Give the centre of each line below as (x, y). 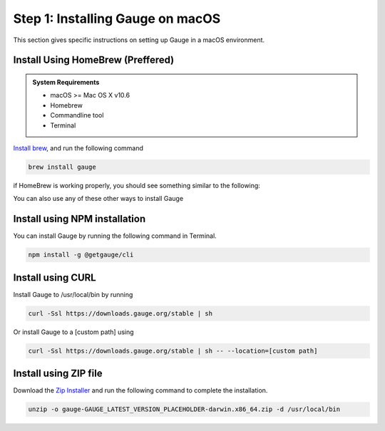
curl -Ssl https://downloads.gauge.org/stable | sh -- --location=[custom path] (173, 350)
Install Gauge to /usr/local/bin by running (73, 294)
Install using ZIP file (58, 374)
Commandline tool (77, 115)
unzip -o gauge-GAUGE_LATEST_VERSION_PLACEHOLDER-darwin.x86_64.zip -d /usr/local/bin (184, 409)
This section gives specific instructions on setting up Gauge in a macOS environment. (139, 40)
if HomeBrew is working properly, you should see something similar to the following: (137, 185)
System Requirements (66, 82)
